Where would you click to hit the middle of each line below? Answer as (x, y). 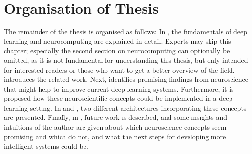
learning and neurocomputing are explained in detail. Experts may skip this (117, 41)
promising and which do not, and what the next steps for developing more (115, 136)
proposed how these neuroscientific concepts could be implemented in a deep (118, 98)
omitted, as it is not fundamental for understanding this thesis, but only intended (126, 60)
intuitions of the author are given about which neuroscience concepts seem (115, 127)
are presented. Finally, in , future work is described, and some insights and (116, 117)
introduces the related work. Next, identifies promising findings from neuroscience (126, 79)
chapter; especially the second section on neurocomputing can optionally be (117, 50)
